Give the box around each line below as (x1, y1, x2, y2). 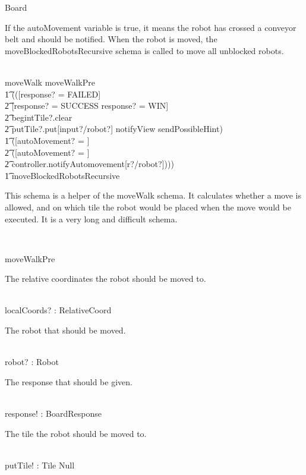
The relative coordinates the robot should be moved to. (5, 272, 206, 285)
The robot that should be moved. (5, 324, 126, 336)
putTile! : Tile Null (5, 458, 75, 471)
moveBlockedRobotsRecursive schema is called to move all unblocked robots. (5, 44, 284, 56)
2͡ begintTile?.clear (5, 111, 72, 123)
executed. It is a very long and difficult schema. (5, 212, 178, 225)
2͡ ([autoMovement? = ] (5, 146, 90, 158)
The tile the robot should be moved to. (5, 427, 147, 439)
